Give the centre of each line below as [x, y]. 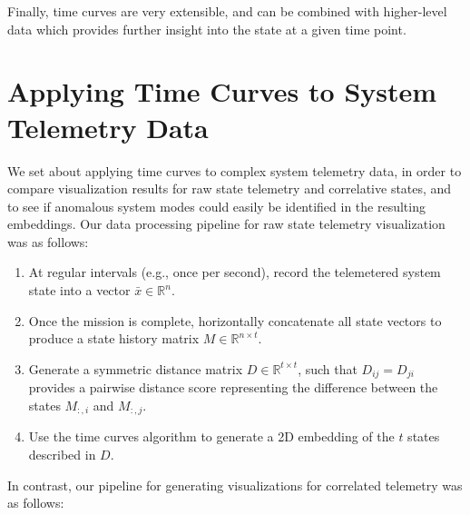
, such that [328, 368]
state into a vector [79, 290]
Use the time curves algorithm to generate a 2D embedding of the [211, 436]
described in [62, 454]
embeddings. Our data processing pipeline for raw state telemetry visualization [226, 224]
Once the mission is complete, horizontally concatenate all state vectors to [235, 320]
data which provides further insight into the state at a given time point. [207, 29]
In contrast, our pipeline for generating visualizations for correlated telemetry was [235, 485]
